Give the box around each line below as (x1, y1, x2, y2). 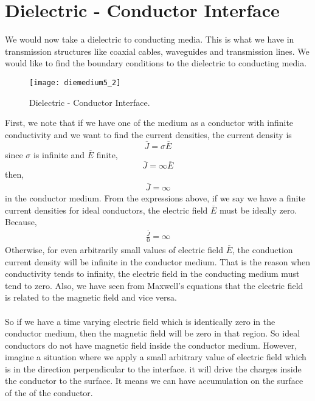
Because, (5, 215, 37, 228)
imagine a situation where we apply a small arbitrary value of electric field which (5, 350, 306, 363)
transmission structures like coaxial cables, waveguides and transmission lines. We (5, 44, 310, 57)
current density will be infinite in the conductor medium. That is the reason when (5, 255, 311, 268)
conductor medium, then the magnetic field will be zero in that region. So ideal (5, 327, 300, 340)
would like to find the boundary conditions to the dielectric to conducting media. (5, 57, 307, 69)
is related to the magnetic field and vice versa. (5, 291, 177, 304)
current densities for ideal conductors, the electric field (5, 203, 208, 216)
